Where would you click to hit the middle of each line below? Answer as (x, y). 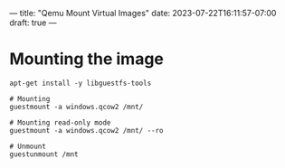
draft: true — (33, 23)
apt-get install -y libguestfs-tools (81, 83)
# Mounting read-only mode (60, 122)
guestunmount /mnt (44, 154)
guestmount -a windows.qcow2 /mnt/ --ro (87, 130)
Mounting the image (87, 59)
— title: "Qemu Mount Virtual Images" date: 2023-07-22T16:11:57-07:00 (143, 13)
